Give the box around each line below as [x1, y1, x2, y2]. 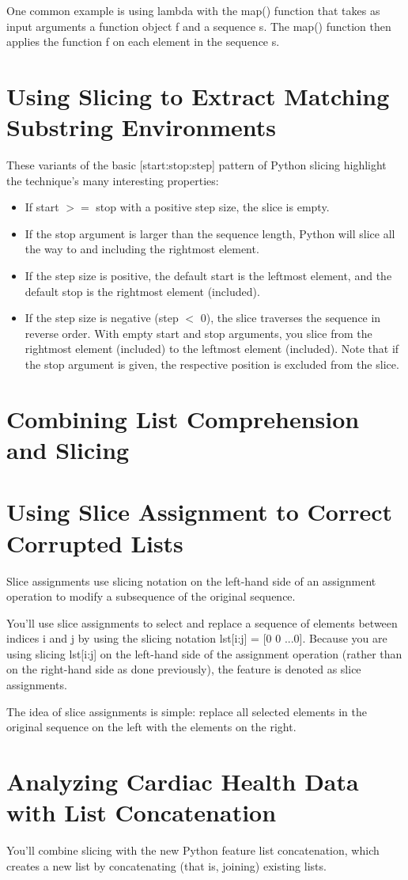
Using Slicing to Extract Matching [6, 79, 390, 112]
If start [25, 199, 59, 215]
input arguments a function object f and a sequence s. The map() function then [6, 17, 391, 34]
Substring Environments [6, 111, 276, 143]
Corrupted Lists [6, 526, 183, 559]
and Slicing [6, 434, 130, 465]
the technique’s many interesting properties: [6, 172, 219, 188]
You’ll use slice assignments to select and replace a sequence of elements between [6, 614, 398, 631]
